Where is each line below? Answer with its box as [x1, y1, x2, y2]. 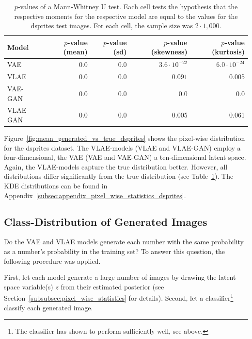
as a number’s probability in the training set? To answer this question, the [4, 246, 225, 256]
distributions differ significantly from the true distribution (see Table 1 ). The [4, 171, 234, 181]
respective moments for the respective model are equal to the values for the [14, 11, 238, 21]
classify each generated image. [4, 302, 93, 312]
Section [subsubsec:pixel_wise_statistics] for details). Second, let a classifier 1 [4, 291, 234, 303]
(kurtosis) [211, 47, 245, 57]
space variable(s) [4, 281, 53, 291]
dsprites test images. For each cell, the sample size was [31, 20, 193, 31]
